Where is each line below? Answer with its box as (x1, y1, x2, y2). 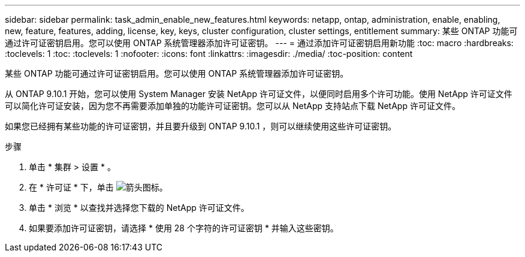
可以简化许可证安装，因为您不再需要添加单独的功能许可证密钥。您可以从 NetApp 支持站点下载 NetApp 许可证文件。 (5, 101, 460, 111)
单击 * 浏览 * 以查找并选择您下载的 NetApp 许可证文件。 (29, 202, 249, 213)
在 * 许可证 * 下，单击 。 (29, 182, 168, 192)
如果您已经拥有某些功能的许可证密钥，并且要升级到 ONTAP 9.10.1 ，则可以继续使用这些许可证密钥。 (5, 121, 397, 131)
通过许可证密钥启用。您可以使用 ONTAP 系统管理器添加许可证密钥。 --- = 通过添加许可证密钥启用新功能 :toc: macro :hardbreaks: (5, 38, 514, 48)
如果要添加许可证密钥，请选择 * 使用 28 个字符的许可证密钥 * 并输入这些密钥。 (29, 223, 339, 233)
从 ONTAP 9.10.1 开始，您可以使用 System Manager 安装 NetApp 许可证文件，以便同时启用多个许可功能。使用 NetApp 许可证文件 (5, 89, 512, 99)
